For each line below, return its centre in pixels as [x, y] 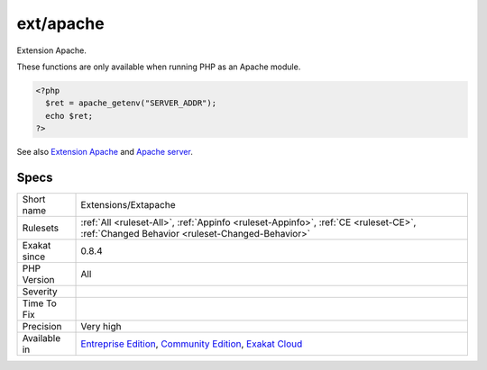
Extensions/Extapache [128, 204]
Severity [40, 291]
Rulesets [40, 228]
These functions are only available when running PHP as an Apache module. [159, 67]
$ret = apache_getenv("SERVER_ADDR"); [131, 103]
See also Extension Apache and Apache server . [105, 152]
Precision [42, 326]
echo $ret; [69, 116]
